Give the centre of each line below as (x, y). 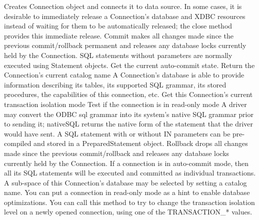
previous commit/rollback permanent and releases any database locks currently (125, 45)
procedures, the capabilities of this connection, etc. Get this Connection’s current (128, 94)
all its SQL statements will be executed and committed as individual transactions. (130, 173)
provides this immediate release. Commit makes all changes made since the (119, 35)
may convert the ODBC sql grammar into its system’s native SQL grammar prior (129, 114)
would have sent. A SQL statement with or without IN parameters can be (117, 133)
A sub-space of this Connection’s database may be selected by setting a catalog (125, 182)
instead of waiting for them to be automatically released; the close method (118, 26)
